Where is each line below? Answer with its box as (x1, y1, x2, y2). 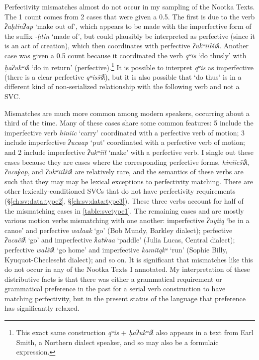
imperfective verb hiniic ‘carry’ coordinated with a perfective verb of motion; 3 (4, 127, 245, 137)
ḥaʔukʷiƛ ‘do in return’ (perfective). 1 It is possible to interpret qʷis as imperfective (4, 60, 254, 72)
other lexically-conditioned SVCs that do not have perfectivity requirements (4, 186, 236, 196)
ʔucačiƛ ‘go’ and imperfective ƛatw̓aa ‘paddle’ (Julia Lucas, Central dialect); (4, 235, 235, 245)
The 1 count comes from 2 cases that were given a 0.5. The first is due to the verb (4, 11, 255, 21)
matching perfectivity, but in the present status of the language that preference (4, 293, 246, 303)
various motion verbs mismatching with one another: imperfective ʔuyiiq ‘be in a (4, 215, 250, 226)
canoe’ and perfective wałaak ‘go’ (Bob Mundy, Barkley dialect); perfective (4, 225, 233, 235)
